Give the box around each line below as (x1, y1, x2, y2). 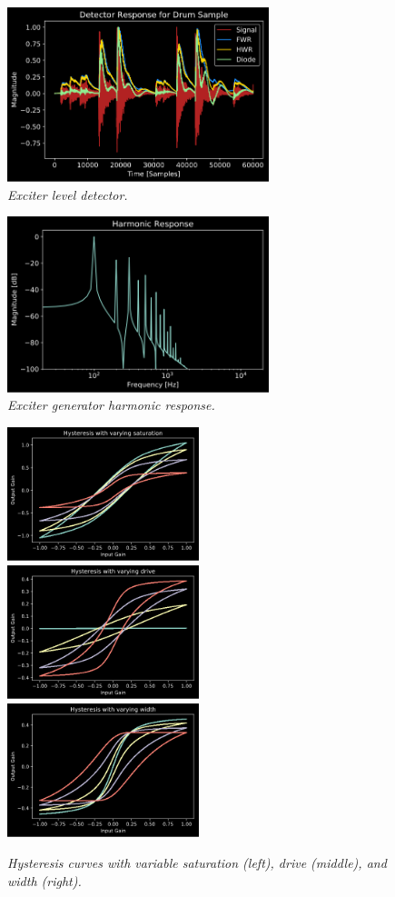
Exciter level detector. (7, 184, 128, 204)
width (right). (7, 871, 82, 890)
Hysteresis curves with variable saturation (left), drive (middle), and (7, 852, 387, 872)
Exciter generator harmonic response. (7, 395, 215, 414)
